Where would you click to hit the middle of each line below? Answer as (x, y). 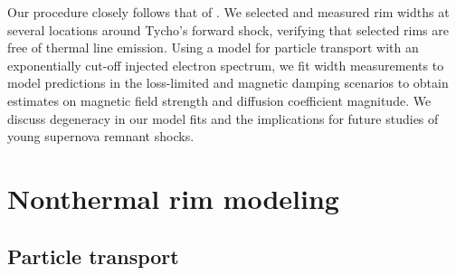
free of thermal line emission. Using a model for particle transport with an (213, 47)
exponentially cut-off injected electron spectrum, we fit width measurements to (226, 65)
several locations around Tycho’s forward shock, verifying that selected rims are (228, 29)
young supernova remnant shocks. (101, 136)
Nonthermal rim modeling (173, 198)
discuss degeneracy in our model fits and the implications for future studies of (223, 118)
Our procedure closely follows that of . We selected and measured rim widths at (228, 12)
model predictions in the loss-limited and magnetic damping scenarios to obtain (228, 83)
